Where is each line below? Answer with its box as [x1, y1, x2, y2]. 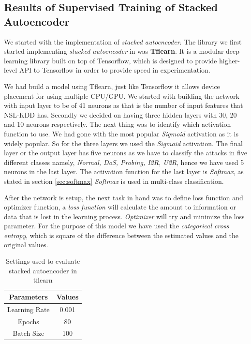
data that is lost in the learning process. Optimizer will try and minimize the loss [4, 211, 245, 221]
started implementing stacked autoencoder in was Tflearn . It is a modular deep [4, 46, 240, 56]
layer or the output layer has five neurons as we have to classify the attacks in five [4, 148, 248, 158]
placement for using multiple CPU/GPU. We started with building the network [4, 90, 239, 101]
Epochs [17, 316, 39, 326]
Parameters [9, 291, 48, 301]
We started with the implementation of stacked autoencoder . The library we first [4, 36, 242, 46]
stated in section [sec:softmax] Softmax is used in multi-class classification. [4, 176, 224, 186]
